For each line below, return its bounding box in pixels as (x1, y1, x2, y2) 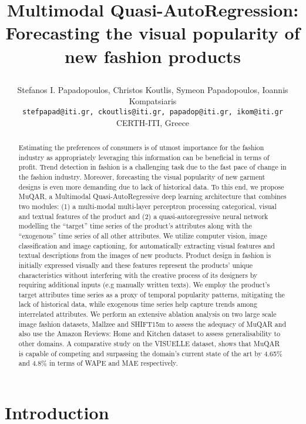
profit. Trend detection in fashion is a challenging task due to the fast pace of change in (18, 162, 287, 172)
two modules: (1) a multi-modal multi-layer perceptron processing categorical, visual (18, 201, 277, 211)
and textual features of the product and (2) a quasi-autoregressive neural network (18, 211, 268, 221)
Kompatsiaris (129, 95, 177, 107)
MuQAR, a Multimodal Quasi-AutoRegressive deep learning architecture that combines (18, 191, 287, 201)
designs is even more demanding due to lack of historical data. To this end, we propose (18, 181, 284, 191)
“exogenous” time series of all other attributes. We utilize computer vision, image (18, 230, 267, 240)
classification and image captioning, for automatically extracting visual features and (18, 240, 275, 250)
